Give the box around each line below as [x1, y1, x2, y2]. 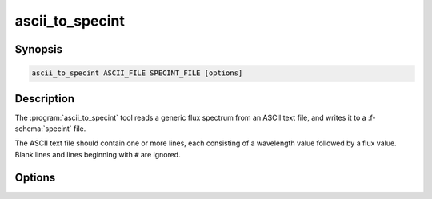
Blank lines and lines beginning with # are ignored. [14, 149, 181, 159]
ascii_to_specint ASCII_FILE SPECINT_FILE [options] [31, 69, 243, 78]
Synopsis [14, 42, 63, 56]
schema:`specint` [14, 124, 72, 133]
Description [14, 92, 75, 105]
